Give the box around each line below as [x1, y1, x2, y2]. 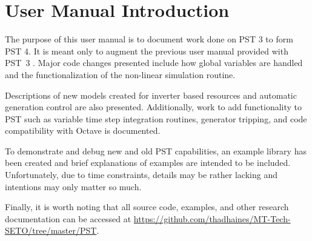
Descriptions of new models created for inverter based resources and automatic [5, 88, 297, 101]
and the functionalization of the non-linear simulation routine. [5, 68, 236, 81]
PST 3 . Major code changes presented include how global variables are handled [5, 56, 303, 69]
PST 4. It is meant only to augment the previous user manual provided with [5, 44, 288, 57]
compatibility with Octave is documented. [5, 124, 161, 137]
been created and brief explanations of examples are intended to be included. [5, 156, 291, 169]
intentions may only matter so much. [5, 180, 142, 193]
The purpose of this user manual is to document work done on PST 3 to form [5, 33, 293, 45]
